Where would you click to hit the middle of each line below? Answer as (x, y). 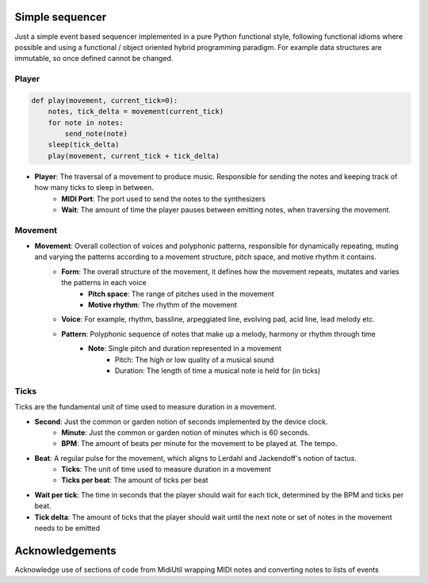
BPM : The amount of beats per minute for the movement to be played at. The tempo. (199, 444)
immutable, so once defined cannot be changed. (94, 59)
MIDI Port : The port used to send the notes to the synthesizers (163, 199)
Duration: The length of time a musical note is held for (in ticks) (218, 371)
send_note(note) (96, 134)
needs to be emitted (67, 528)
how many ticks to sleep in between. (94, 188)
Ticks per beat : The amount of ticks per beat (135, 480)
